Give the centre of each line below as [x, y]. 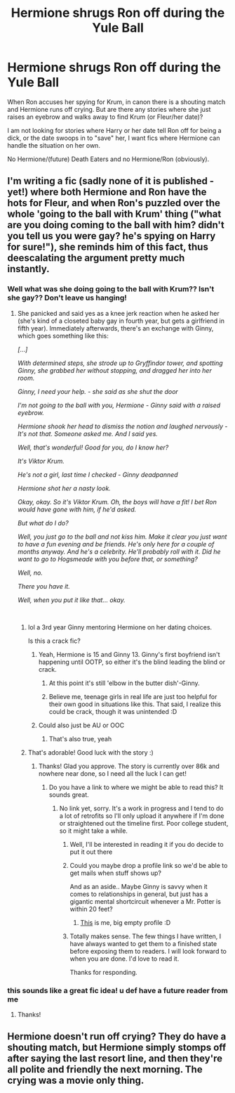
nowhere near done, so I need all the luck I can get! [113, 773]
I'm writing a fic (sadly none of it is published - [111, 181]
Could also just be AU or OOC [81, 725]
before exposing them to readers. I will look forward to [148, 951]
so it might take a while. [94, 831]
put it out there [91, 852]
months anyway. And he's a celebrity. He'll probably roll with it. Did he [119, 551]
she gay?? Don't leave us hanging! [67, 298]
